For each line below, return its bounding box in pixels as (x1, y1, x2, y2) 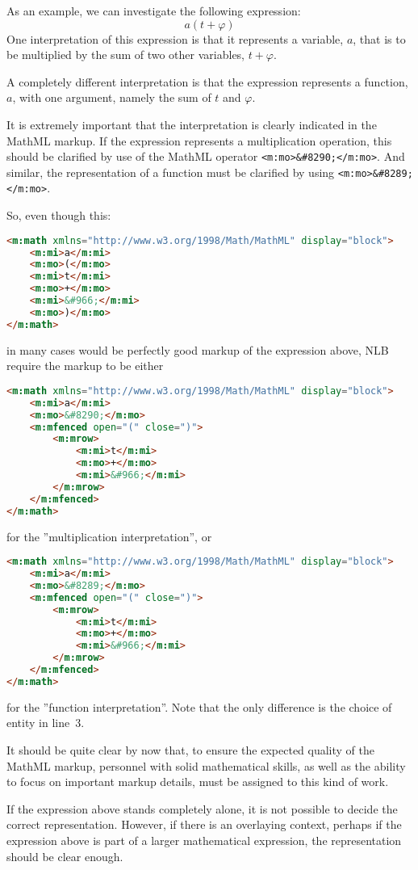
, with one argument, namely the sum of (12, 89, 211, 106)
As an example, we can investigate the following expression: (6, 2, 301, 19)
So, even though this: (6, 207, 111, 224)
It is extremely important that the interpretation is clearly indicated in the (6, 116, 377, 132)
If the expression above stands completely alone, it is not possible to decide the (6, 800, 398, 817)
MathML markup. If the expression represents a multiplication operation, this (6, 132, 392, 149)
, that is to (353, 30, 406, 47)
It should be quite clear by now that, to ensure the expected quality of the (6, 741, 375, 758)
